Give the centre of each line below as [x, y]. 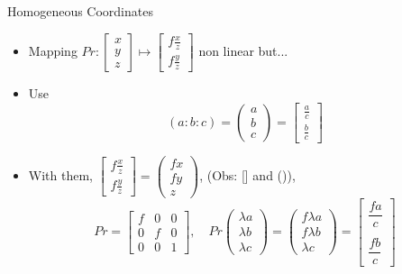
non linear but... [243, 50]
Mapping [53, 50]
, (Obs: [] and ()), [247, 174]
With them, [60, 174]
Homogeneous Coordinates [80, 11]
